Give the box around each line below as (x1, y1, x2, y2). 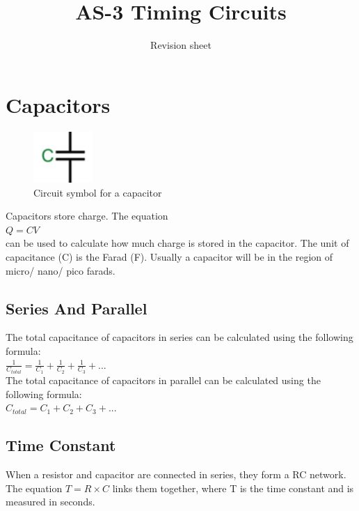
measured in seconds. (6, 494, 95, 509)
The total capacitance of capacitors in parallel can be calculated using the (6, 373, 321, 388)
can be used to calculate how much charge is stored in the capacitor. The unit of (6, 236, 349, 250)
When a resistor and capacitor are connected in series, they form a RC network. (6, 467, 346, 482)
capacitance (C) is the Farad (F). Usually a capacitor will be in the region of (6, 250, 333, 264)
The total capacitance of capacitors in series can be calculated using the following (6, 330, 353, 344)
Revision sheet (150, 38, 212, 52)
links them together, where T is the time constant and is (112, 480, 354, 495)
